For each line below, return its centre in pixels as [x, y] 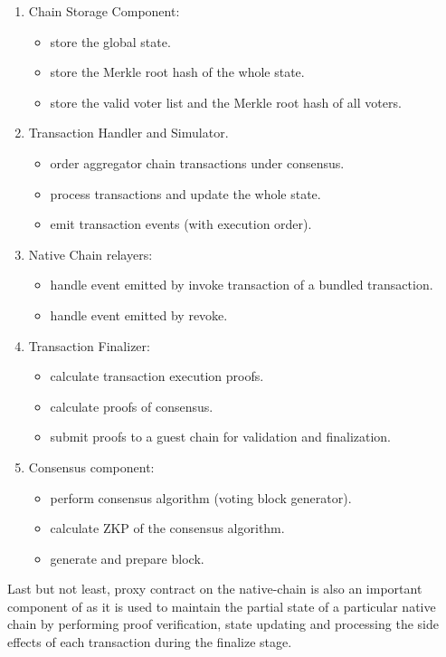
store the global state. [110, 41]
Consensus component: [91, 467]
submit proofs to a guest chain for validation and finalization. [221, 437]
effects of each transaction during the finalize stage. [150, 642]
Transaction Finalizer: [89, 345]
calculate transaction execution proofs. [157, 376]
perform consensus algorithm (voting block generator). [201, 497]
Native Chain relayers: [90, 254]
